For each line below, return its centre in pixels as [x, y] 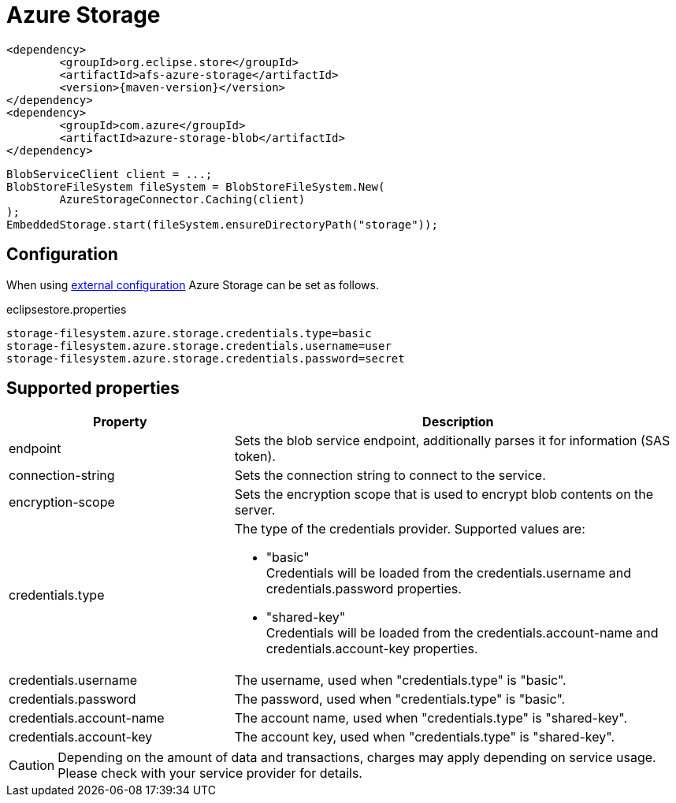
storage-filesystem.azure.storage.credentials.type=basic [189, 333]
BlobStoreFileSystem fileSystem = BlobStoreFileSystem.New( [196, 186]
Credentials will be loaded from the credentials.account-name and [462, 633]
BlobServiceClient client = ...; [110, 174]
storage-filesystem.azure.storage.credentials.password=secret [206, 358]
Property [120, 422]
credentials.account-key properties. [372, 649]
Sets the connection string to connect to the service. [390, 476]
